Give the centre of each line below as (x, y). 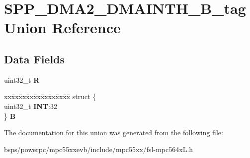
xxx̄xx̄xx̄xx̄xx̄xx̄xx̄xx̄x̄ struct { (50, 96)
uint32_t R (22, 79)
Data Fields (35, 59)
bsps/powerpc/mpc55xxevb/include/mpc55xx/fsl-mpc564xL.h (99, 149)
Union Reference (62, 27)
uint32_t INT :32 (31, 106)
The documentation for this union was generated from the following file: (114, 132)
